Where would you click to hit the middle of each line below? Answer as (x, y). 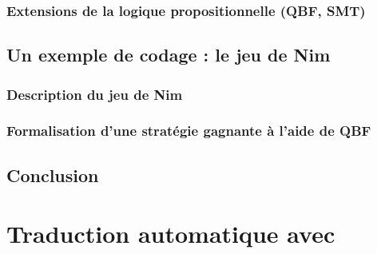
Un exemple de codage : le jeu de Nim (169, 55)
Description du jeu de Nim (95, 94)
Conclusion (53, 175)
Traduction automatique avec (171, 234)
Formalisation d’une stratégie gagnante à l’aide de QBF (189, 131)
